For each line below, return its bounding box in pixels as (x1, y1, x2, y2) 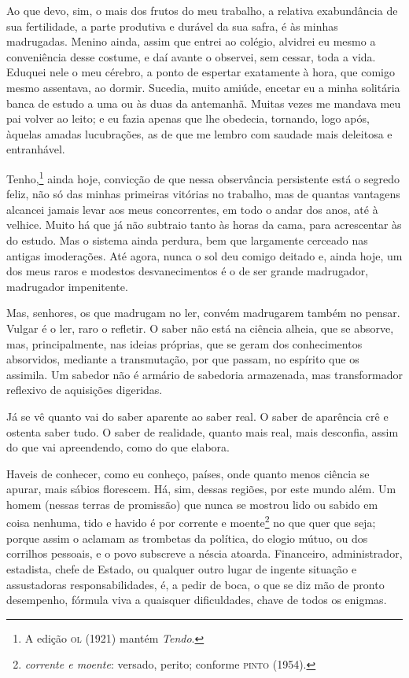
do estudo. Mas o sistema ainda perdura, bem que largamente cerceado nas (6, 231, 368, 248)
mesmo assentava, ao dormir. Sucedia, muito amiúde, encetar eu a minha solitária (6, 79, 400, 95)
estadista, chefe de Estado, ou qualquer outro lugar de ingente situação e (6, 560, 357, 577)
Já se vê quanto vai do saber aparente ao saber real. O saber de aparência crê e (6, 407, 389, 424)
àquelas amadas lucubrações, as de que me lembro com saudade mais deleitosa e (6, 125, 392, 142)
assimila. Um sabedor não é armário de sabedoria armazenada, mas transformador (6, 366, 403, 382)
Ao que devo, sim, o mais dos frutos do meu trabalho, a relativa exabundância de (6, 2, 398, 18)
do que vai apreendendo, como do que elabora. (6, 439, 230, 455)
